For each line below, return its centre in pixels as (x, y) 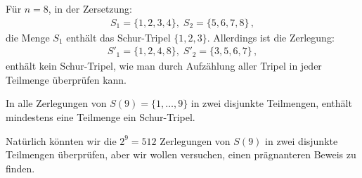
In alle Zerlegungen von (56, 103)
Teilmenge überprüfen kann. (66, 79)
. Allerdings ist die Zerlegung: (271, 37)
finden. (20, 168)
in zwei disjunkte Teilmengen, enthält (271, 103)
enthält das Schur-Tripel (118, 37)
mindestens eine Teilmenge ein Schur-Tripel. (101, 117)
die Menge (28, 37)
